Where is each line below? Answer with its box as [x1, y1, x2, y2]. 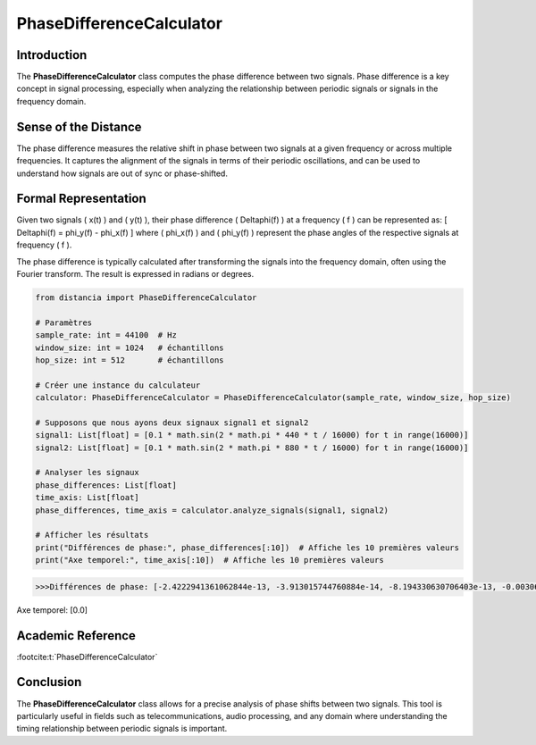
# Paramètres [35, 317, 93, 328]
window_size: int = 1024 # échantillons [35, 342, 224, 353]
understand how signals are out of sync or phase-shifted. [16, 168, 228, 179]
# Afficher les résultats [35, 530, 149, 540]
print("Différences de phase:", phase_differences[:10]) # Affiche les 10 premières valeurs [35, 542, 460, 553]
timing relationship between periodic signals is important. [16, 724, 228, 734]
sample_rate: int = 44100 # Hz [35, 331, 178, 340]
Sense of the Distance [16, 119, 142, 134]
